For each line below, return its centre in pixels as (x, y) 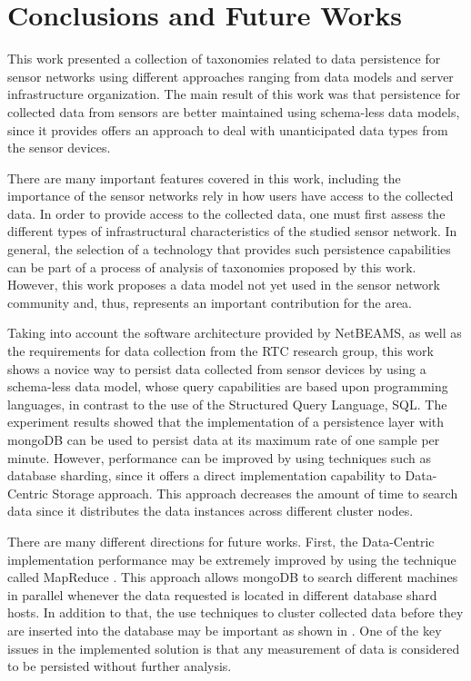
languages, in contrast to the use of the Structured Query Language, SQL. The (227, 404)
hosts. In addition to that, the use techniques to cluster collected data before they (235, 612)
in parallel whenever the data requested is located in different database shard (222, 594)
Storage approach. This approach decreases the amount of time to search (255, 493)
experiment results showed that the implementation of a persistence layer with (226, 422)
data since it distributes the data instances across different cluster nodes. (210, 511)
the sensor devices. (59, 148)
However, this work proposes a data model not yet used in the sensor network (224, 285)
